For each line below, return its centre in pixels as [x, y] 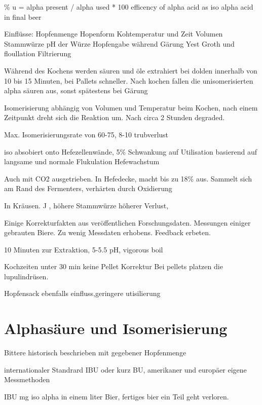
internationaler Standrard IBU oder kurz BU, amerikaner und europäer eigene [125, 369]
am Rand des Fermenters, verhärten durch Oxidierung [88, 188]
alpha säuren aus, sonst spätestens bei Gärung [76, 90]
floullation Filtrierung [38, 53]
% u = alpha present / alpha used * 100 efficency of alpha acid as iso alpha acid [129, 7]
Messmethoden [27, 379]
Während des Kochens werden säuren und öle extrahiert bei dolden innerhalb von [131, 70]
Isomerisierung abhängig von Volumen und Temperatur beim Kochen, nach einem [131, 107]
